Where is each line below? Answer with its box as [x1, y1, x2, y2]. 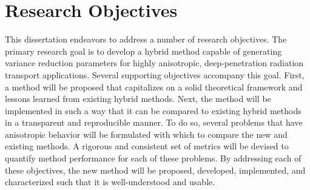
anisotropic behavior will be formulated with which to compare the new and [5, 127, 288, 140]
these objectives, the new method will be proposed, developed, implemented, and [5, 163, 306, 176]
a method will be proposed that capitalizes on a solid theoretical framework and [5, 80, 303, 93]
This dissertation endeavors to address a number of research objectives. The [5, 33, 287, 46]
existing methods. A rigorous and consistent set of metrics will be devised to [5, 140, 289, 152]
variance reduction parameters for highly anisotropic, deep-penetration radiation [5, 56, 304, 69]
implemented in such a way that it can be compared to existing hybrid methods [5, 104, 302, 117]
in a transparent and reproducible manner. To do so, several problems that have [5, 116, 303, 129]
